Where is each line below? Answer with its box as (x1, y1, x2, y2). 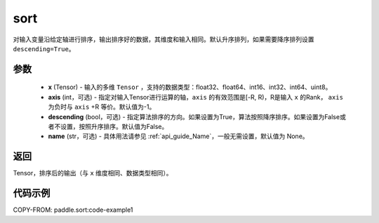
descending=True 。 (13, 44, 75, 53)
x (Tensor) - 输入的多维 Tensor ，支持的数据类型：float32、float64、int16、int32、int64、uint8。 (48, 83, 332, 91)
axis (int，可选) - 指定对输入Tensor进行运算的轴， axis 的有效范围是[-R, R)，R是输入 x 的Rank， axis (48, 93, 344, 101)
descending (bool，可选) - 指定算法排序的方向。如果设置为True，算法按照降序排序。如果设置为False (48, 112, 340, 121)
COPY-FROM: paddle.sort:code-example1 (13, 205, 133, 214)
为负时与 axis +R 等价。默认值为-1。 (48, 102, 156, 111)
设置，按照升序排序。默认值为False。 (60, 122, 168, 130)
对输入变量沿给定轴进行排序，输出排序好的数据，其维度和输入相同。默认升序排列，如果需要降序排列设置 (13, 35, 314, 43)
